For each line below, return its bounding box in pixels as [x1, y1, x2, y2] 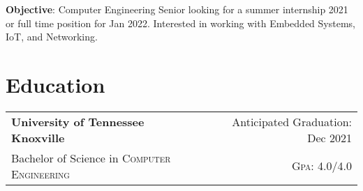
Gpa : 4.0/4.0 [291, 158, 352, 174]
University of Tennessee [11, 113, 145, 130]
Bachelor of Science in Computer [11, 149, 171, 166]
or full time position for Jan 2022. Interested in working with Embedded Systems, [6, 15, 355, 30]
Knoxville [11, 129, 65, 146]
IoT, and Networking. [6, 29, 98, 44]
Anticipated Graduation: [232, 113, 352, 130]
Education [6, 70, 105, 98]
